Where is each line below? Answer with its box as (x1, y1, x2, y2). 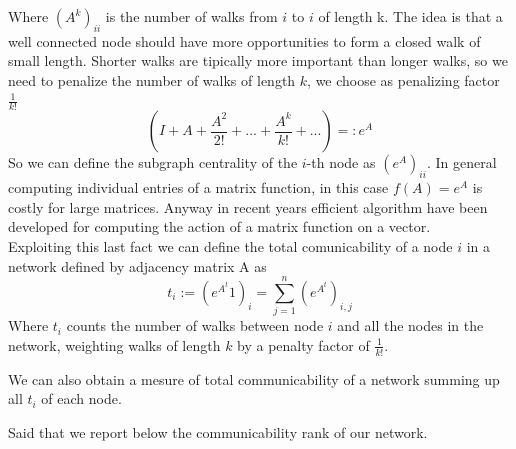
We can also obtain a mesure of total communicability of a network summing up (8, 368, 500, 389)
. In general (426, 152, 497, 173)
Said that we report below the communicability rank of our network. (8, 421, 428, 442)
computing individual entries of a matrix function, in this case (8, 177, 389, 198)
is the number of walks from (105, 6, 278, 26)
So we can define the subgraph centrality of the (8, 152, 298, 173)
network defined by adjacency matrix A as (8, 255, 267, 276)
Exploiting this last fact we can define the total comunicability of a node (8, 235, 453, 256)
